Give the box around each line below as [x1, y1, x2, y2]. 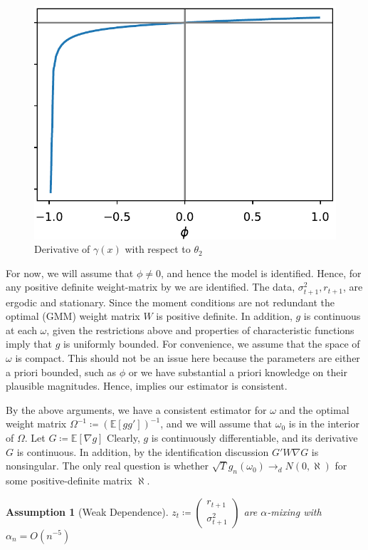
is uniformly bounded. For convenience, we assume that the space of [63, 336, 360, 351]
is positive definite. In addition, [156, 308, 293, 323]
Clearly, [107, 430, 140, 445]
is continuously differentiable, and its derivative [151, 430, 358, 445]
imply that [6, 336, 52, 351]
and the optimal [279, 402, 349, 417]
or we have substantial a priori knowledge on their [128, 364, 347, 379]
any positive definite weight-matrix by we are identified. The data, [6, 279, 295, 294]
